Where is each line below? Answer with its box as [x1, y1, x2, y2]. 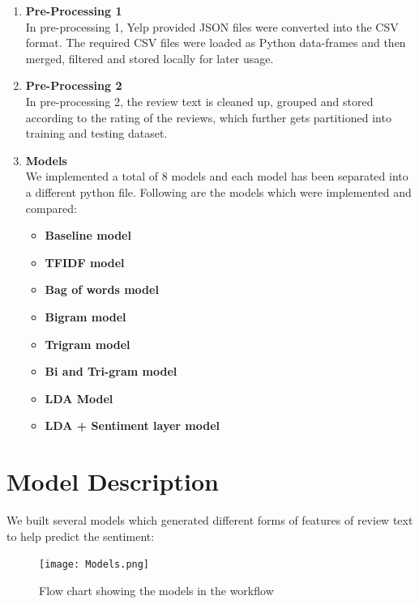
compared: [25, 199, 77, 216]
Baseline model [45, 227, 131, 244]
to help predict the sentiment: [6, 527, 155, 544]
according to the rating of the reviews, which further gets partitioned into [25, 108, 391, 125]
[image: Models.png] [39, 559, 150, 571]
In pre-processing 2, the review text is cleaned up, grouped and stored [25, 92, 374, 109]
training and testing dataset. [25, 125, 168, 142]
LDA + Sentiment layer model [45, 417, 220, 434]
